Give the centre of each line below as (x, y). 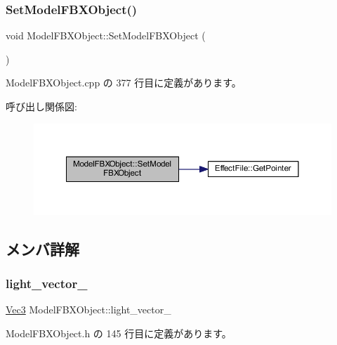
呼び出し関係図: (41, 106)
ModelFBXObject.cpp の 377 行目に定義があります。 (124, 83)
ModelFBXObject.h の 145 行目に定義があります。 (119, 333)
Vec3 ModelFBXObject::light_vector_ (88, 310)
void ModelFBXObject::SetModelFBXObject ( (106, 35)
